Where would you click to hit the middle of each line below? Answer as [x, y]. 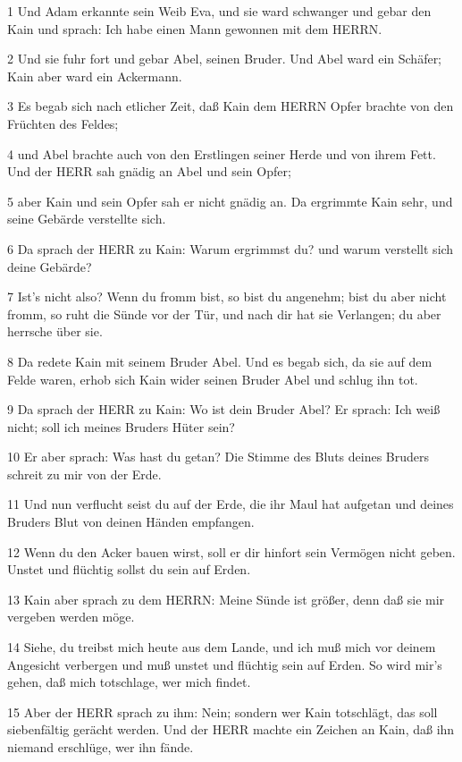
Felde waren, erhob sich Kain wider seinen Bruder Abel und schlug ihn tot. [213, 379]
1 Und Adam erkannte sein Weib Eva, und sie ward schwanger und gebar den [219, 11]
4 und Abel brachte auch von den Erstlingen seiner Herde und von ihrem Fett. [222, 153]
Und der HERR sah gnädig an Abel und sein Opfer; [149, 171]
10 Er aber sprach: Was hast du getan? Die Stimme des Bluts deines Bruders [218, 457]
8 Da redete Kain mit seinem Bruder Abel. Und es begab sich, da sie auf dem [220, 361]
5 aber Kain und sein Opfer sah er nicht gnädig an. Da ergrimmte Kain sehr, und [230, 201]
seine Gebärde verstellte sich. [87, 219]
